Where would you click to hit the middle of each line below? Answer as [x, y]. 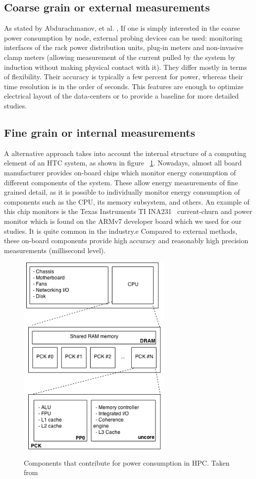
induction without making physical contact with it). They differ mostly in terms [126, 67]
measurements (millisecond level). [55, 250]
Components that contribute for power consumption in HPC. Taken [127, 462]
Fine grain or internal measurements [100, 132]
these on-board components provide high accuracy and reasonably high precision [126, 240]
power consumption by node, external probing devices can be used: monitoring [123, 37]
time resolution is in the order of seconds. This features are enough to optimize [124, 86]
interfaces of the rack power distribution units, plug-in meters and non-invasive [124, 47]
